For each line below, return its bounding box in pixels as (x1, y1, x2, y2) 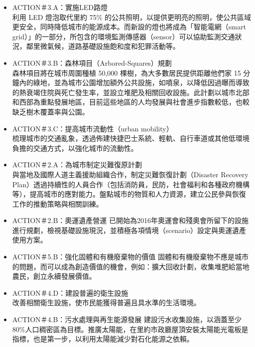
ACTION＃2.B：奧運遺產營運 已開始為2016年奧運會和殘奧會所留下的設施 (12, 215, 249, 226)
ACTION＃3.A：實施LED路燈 (12, 2, 108, 12)
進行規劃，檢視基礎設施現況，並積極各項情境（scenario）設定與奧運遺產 (12, 225, 246, 235)
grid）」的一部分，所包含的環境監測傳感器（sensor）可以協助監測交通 (12, 31, 235, 41)
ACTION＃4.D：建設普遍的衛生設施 (12, 287, 128, 298)
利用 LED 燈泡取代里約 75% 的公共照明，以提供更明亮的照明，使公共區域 (12, 11, 252, 22)
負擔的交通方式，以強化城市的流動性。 (12, 142, 138, 153)
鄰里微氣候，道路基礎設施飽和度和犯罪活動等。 (26, 41, 180, 51)
